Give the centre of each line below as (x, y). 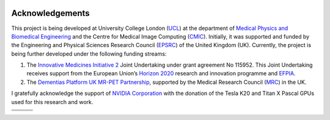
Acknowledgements (50, 13)
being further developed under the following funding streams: (89, 54)
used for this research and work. (52, 102)
